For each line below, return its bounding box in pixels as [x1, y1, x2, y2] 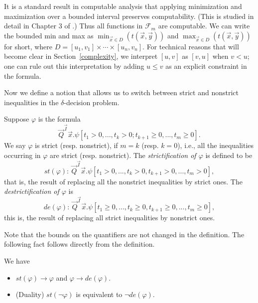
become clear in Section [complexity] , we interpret [4, 51, 158, 61]
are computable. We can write [158, 20, 250, 31]
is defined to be [205, 150, 253, 160]
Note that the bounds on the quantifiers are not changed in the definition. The [4, 229, 245, 239]
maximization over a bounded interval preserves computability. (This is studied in [4, 10, 254, 21]
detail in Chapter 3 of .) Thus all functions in [4, 20, 143, 31]
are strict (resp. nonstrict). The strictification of [50, 150, 196, 160]
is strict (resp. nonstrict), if [35, 140, 118, 151]
